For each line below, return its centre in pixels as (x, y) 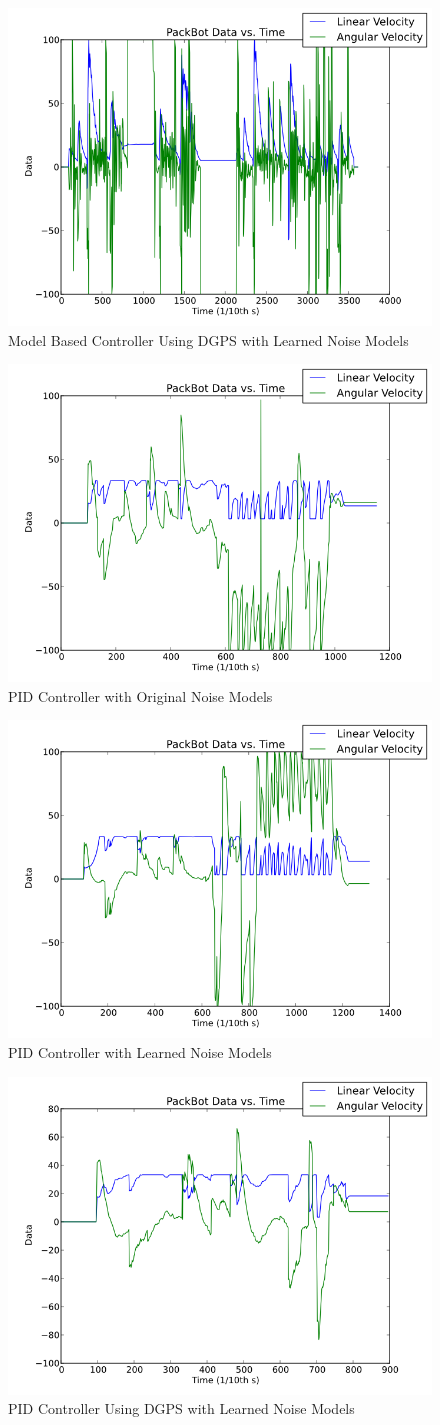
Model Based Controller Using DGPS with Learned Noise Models (208, 339)
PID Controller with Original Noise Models (140, 695)
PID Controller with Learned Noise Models (140, 1051)
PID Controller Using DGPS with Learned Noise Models (181, 1408)
